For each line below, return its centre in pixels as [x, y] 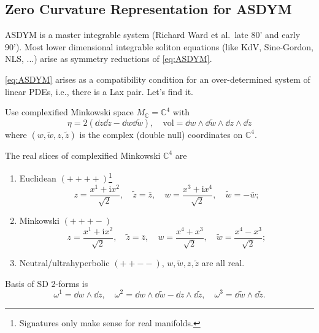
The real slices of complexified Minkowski [83, 155]
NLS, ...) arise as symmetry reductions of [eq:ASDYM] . [109, 59]
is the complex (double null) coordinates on [161, 134]
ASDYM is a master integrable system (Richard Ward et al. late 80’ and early [153, 35]
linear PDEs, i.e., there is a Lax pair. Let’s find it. [99, 91]
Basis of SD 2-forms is [47, 283]
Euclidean [38, 178]
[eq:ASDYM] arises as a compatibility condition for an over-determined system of [158, 79]
